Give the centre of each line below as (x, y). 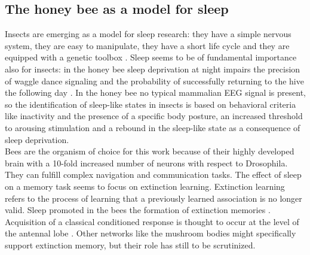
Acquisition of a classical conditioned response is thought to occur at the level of (152, 221)
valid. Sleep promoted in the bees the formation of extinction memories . (138, 210)
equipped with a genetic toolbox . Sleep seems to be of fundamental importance (151, 57)
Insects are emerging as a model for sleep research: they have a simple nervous (148, 34)
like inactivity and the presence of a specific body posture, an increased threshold (154, 116)
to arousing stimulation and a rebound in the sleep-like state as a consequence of (153, 127)
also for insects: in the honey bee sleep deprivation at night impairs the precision (153, 69)
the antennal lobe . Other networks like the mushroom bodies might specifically (151, 233)
